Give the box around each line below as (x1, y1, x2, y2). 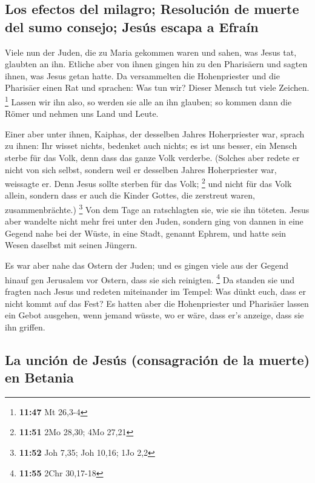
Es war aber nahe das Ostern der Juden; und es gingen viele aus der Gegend (5, 259, 289, 272)
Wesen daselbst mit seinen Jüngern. (5, 238, 138, 251)
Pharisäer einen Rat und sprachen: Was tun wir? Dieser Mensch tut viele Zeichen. (5, 81, 310, 94)
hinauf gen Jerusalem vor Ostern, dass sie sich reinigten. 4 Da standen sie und (5, 271, 294, 286)
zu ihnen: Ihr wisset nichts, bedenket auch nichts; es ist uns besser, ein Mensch (5, 139, 297, 152)
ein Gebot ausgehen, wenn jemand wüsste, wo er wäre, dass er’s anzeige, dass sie (5, 309, 304, 321)
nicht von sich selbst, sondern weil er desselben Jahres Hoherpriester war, (5, 163, 277, 176)
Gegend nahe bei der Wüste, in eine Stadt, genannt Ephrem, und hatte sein (5, 226, 287, 239)
